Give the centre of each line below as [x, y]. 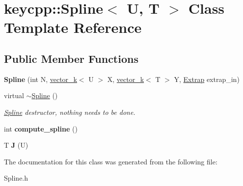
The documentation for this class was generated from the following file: [111, 161]
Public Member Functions [71, 58]
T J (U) [16, 145]
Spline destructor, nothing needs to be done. [70, 112]
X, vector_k [126, 79]
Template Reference [73, 27]
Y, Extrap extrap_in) [207, 79]
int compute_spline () [41, 128]
